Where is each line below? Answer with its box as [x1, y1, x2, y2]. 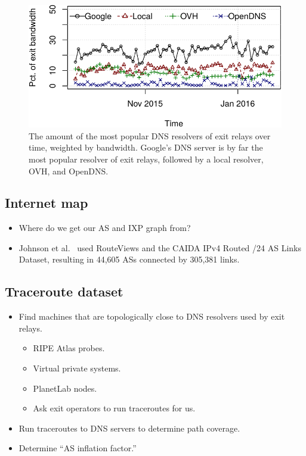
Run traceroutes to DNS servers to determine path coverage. [18, 421, 240, 434]
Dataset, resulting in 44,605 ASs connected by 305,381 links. [18, 253, 240, 266]
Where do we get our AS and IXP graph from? [18, 221, 191, 234]
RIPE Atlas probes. [33, 342, 105, 354]
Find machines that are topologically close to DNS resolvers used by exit [18, 310, 285, 323]
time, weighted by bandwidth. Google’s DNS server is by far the [29, 141, 263, 154]
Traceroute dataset [5, 282, 123, 301]
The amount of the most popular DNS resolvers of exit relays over [29, 129, 271, 142]
